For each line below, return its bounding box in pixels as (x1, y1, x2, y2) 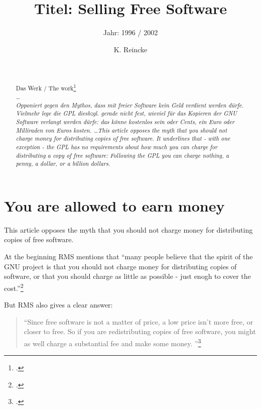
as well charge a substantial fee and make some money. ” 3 (24, 336, 201, 348)
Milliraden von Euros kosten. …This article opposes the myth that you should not (16, 126, 227, 134)
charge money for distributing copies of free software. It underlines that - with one (16, 134, 230, 143)
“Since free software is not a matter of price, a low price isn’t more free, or (24, 316, 253, 327)
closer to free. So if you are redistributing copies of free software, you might (24, 326, 256, 337)
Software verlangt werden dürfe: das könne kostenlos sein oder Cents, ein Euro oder (16, 118, 235, 126)
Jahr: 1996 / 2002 (103, 27, 158, 38)
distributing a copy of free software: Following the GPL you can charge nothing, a (16, 151, 229, 159)
